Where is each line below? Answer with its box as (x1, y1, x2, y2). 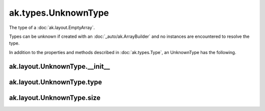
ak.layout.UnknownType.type (9, 78, 103, 86)
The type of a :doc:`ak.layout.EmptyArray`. (9, 25, 95, 30)
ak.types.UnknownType (9, 7, 109, 18)
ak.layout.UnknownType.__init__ (9, 62, 110, 71)
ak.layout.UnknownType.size (9, 93, 101, 102)
